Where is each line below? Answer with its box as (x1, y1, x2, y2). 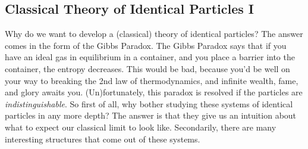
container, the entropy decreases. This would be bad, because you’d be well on (5, 62, 290, 74)
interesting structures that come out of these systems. (5, 132, 200, 145)
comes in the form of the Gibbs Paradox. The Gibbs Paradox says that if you (5, 39, 287, 51)
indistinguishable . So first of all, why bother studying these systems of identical (5, 97, 293, 110)
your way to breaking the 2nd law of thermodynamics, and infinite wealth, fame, (5, 74, 298, 86)
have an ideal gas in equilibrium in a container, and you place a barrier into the (5, 51, 295, 63)
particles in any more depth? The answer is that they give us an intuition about (5, 109, 297, 122)
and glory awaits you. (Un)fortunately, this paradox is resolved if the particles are (5, 86, 303, 98)
